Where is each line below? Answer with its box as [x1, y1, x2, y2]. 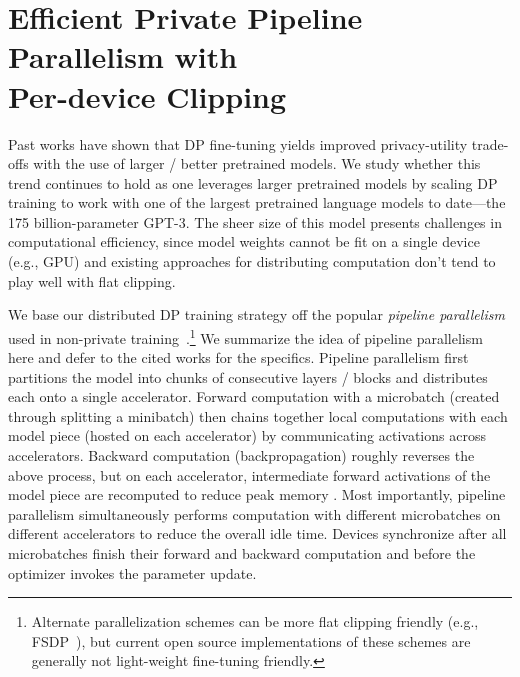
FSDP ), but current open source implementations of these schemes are [31, 630, 471, 651]
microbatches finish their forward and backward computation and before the [8, 543, 476, 564]
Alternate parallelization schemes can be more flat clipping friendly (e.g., [31, 611, 479, 632]
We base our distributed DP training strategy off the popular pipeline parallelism [8, 304, 505, 325]
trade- [471, 133, 509, 154]
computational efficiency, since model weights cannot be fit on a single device [8, 231, 480, 252]
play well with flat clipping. [8, 270, 176, 291]
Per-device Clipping [8, 75, 287, 116]
